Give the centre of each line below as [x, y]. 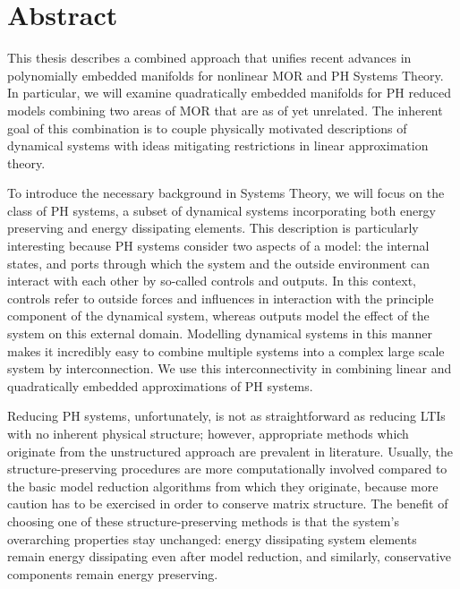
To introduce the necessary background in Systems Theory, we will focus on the [226, 193]
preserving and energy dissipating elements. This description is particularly [213, 228]
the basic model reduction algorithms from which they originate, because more [223, 486]
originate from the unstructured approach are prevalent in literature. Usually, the [230, 451]
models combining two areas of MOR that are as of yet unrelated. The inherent [225, 110]
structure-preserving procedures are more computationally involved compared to [227, 469]
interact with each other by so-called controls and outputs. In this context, [212, 281]
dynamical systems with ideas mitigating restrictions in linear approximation [218, 145]
